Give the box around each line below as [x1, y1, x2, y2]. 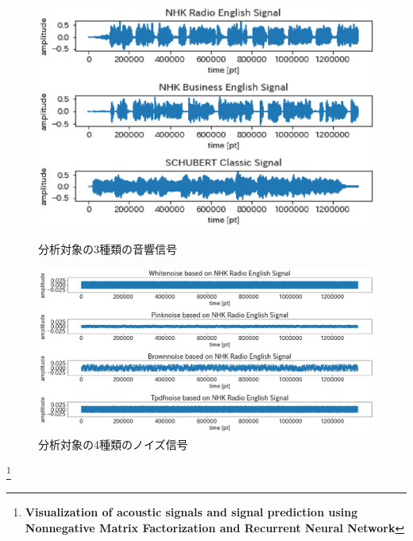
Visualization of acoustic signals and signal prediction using [25, 504, 358, 520]
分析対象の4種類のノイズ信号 [38, 435, 188, 452]
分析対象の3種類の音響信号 [38, 241, 177, 257]
